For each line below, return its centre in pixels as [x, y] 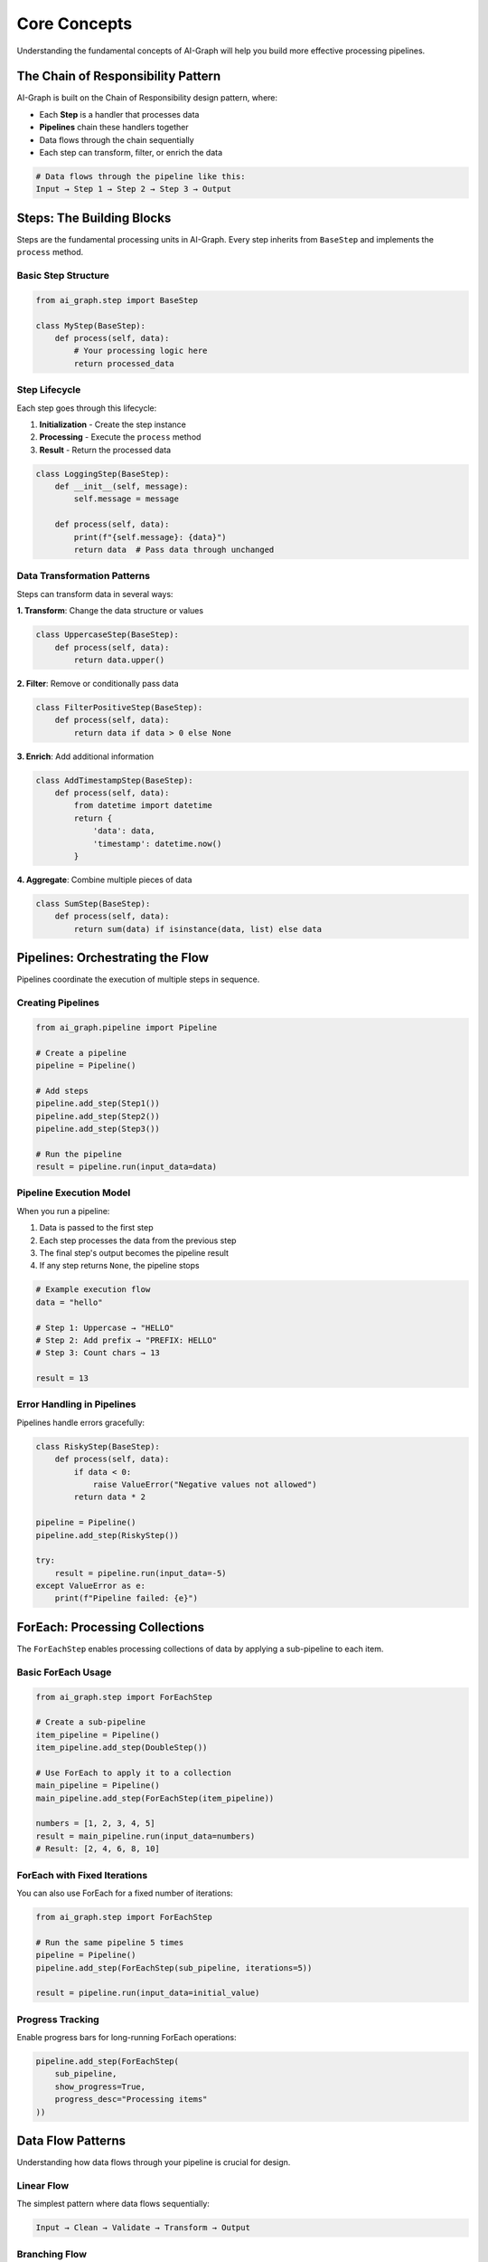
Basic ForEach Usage [64, 1672]
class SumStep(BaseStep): [93, 903]
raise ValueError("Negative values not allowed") [205, 1484]
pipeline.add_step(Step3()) [98, 1128]
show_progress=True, [100, 2086]
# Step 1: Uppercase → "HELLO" [105, 1327]
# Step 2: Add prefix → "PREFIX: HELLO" [126, 1340]
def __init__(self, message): [122, 487]
